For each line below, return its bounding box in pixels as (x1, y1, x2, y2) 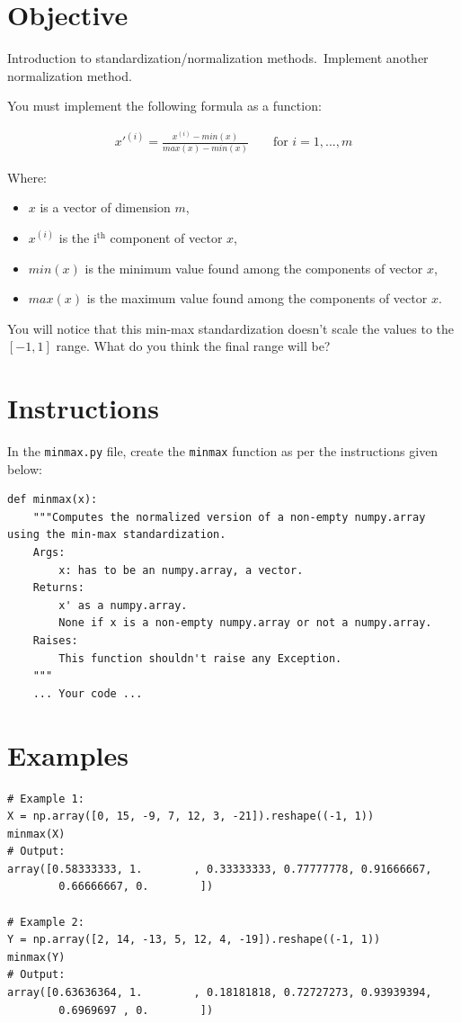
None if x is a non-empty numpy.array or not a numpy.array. (58, 616, 432, 630)
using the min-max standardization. (7, 528, 226, 542)
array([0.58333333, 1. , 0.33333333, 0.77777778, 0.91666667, (7, 862, 432, 875)
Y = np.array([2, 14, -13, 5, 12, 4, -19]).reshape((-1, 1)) (7, 933, 381, 947)
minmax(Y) (7, 950, 66, 964)
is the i (58, 228, 97, 247)
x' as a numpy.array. (58, 598, 188, 612)
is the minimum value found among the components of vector (84, 258, 423, 277)
